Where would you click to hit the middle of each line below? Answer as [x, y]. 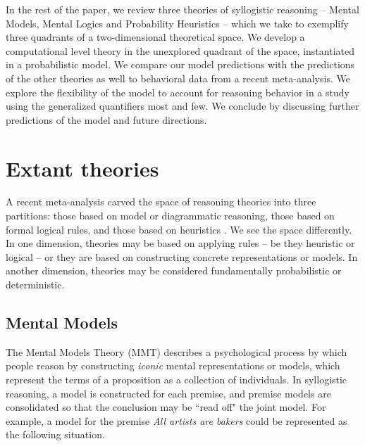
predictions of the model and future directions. [106, 119]
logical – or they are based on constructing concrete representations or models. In [182, 256]
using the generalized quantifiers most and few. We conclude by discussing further [182, 106]
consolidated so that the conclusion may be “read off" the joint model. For [166, 407]
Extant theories [82, 168]
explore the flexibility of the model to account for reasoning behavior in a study [178, 92]
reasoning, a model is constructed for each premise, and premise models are [168, 393]
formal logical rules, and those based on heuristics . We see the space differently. [179, 229]
